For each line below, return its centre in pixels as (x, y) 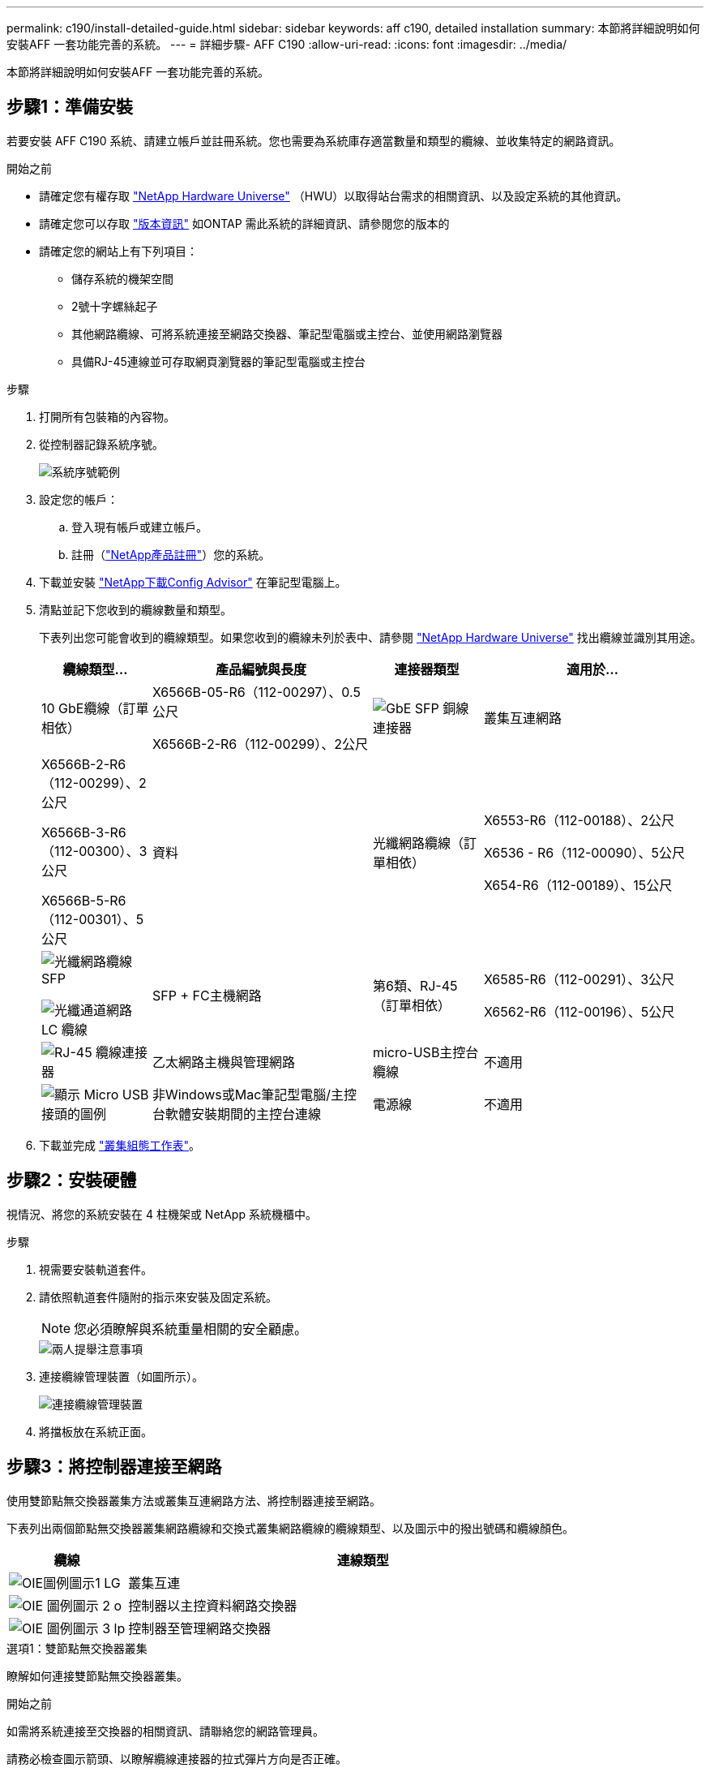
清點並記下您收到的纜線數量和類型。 (135, 609)
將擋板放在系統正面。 (96, 1431)
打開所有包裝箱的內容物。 (107, 416)
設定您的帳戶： (79, 499)
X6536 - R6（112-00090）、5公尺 (584, 852)
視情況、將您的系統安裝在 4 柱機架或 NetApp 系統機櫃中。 (162, 1214)
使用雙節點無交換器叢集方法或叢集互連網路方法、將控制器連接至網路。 (194, 1500)
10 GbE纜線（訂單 (95, 708)
